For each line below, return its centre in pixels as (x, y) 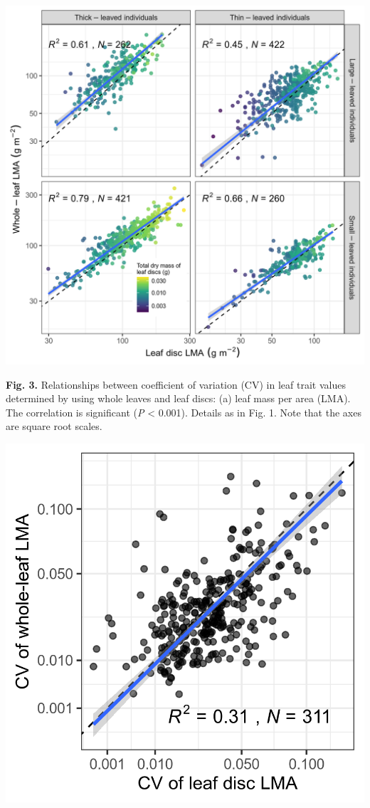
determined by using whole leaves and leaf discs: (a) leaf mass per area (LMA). (178, 398)
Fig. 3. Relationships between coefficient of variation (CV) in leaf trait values (176, 384)
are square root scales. (54, 426)
